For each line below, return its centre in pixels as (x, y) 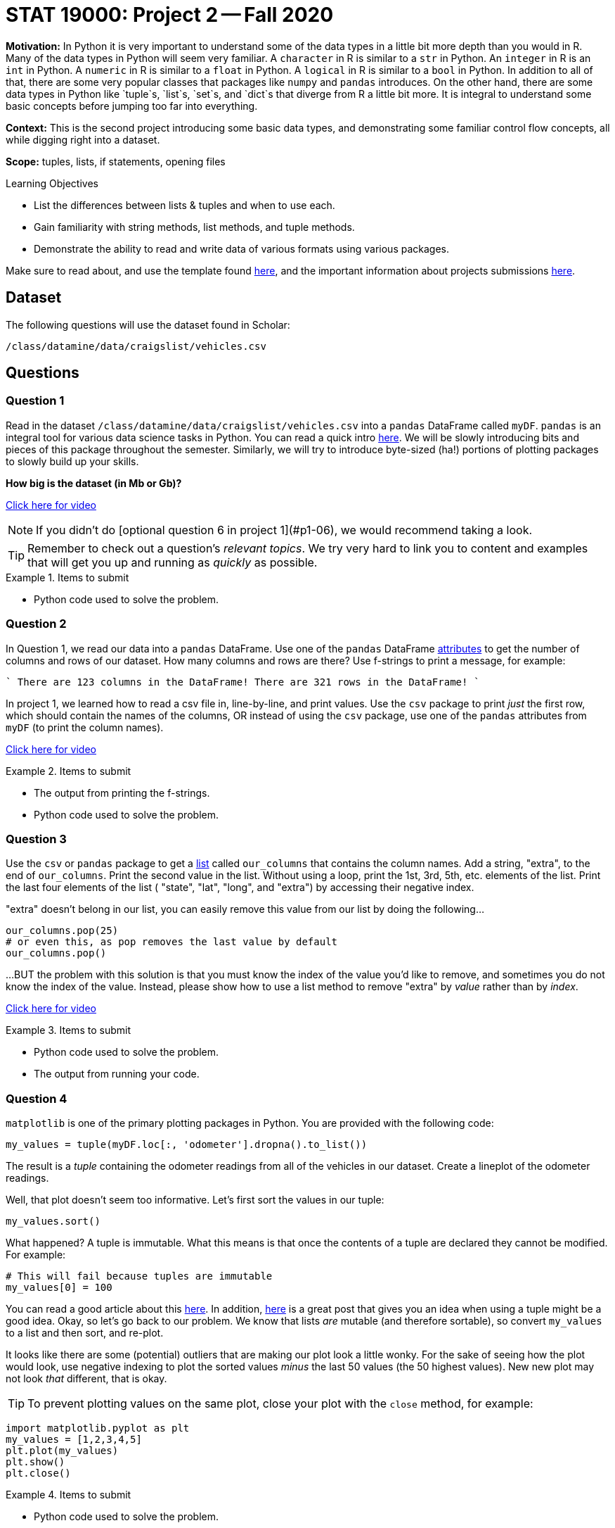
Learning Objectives (52, 183)
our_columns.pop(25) (62, 931)
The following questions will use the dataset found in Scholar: (148, 324)
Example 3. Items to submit (68, 1030)
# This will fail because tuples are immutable (139, 1276)
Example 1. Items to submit (67, 577)
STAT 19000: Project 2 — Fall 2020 (170, 15)
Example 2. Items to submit (69, 771)
